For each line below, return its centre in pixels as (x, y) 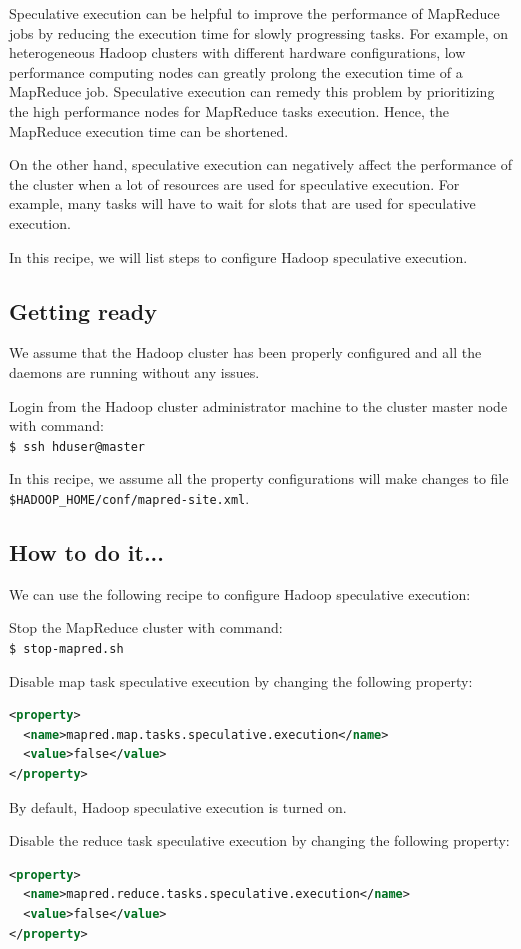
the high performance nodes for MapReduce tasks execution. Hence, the (229, 110)
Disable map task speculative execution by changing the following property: (241, 680)
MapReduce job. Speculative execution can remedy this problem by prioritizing (252, 91)
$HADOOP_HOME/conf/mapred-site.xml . (129, 497)
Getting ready (83, 310)
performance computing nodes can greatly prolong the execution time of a (236, 71)
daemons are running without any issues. (134, 371)
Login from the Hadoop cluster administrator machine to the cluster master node (258, 405)
